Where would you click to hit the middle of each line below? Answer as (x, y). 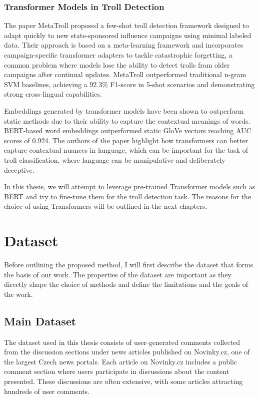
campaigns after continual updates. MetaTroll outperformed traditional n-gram (125, 74)
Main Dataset (40, 321)
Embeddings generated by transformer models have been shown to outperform (124, 110)
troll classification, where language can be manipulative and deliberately (115, 159)
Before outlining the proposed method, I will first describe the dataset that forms (129, 265)
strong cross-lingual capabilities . (53, 94)
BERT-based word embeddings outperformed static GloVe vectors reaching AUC (128, 130)
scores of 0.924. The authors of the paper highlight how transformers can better (126, 140)
